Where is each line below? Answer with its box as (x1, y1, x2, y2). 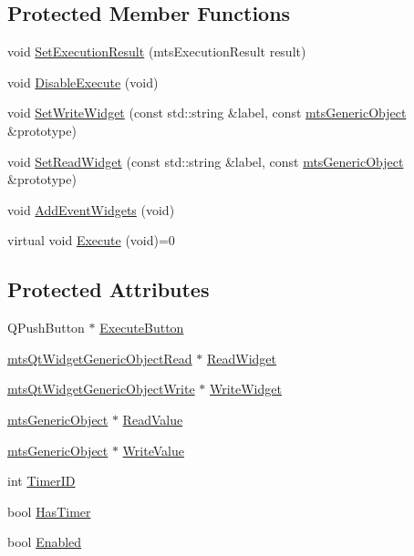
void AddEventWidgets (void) (7, 200, 175, 219)
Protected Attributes (7, 275, 210, 304)
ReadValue (122, 409, 183, 428)
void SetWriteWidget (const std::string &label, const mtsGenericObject (7, 103, 407, 122)
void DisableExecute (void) (7, 72, 159, 91)
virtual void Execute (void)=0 (7, 231, 175, 250)
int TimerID (7, 471, 76, 490)
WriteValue (122, 440, 184, 459)
